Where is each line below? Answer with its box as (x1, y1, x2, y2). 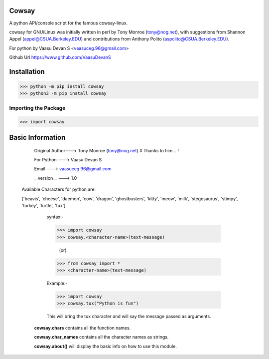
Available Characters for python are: (21, 186, 96, 192)
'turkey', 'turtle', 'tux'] (21, 202, 66, 208)
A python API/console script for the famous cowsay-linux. (9, 20, 128, 26)
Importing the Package (9, 104, 66, 111)
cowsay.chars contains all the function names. (34, 325, 131, 331)
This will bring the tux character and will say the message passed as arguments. (46, 314, 211, 320)
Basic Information (9, 133, 66, 142)
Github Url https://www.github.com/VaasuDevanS (9, 54, 112, 60)
